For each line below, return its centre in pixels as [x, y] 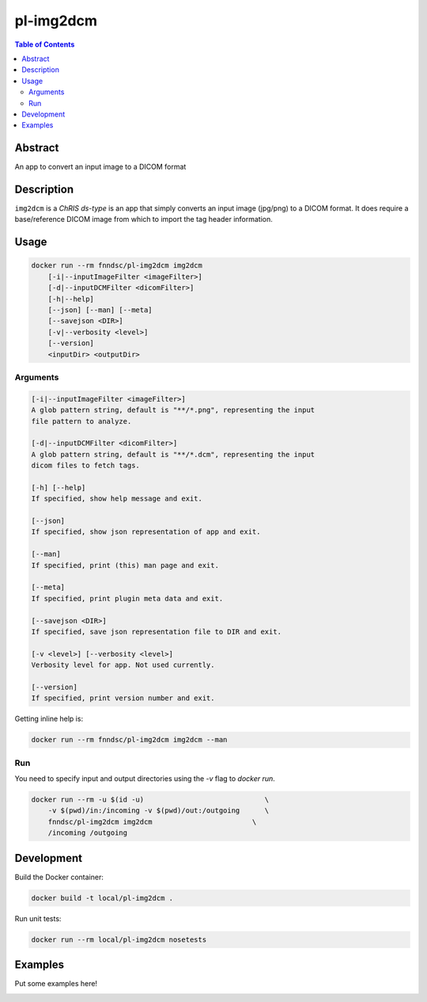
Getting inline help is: [49, 719]
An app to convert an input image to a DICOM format [100, 167]
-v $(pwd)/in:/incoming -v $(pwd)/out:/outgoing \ [159, 811]
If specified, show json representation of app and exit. [146, 532]
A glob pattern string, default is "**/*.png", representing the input [173, 410]
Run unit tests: [38, 918]
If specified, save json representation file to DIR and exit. [157, 631]
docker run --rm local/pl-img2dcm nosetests [119, 939]
